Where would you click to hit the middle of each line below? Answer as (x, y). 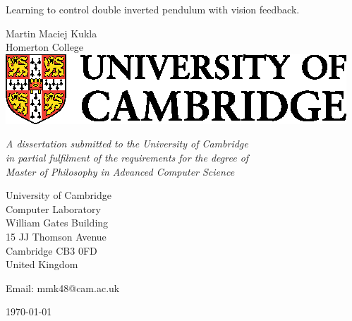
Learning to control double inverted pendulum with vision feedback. (153, 9)
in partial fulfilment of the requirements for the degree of (127, 157)
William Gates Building (57, 223)
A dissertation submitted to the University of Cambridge (127, 144)
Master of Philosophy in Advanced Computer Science (120, 171)
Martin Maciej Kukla (51, 33)
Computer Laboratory (53, 208)
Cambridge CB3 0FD (51, 250)
